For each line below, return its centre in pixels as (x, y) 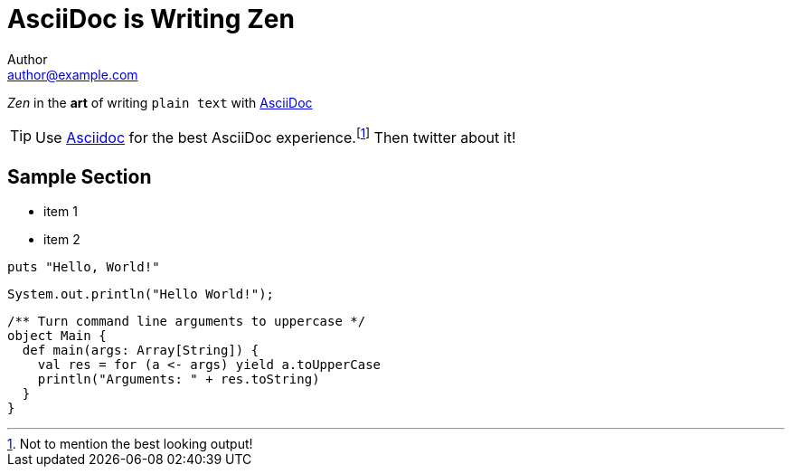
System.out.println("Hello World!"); (141, 294)
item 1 (61, 211)
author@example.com (73, 74)
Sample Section (80, 176)
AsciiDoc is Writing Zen (151, 19)
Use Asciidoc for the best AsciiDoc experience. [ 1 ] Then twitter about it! (276, 136)
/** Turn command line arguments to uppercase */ (187, 321)
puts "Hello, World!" (84, 266)
